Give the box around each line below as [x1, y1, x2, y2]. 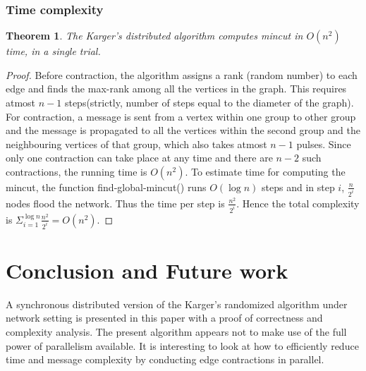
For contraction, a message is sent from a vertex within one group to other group [6, 109, 356, 123]
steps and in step [262, 179, 335, 194]
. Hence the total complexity [236, 195, 360, 210]
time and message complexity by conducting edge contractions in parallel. [6, 352, 324, 367]
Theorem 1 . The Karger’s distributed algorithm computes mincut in [6, 28, 303, 43]
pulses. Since [296, 136, 351, 151]
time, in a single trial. [6, 44, 101, 59]
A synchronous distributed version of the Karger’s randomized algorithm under [6, 296, 348, 311]
